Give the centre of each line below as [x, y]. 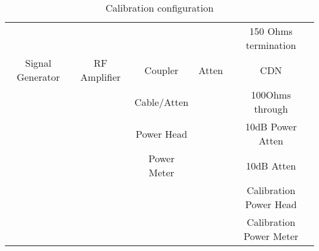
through [271, 109]
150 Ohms [271, 31]
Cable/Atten [162, 102]
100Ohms [271, 95]
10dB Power [271, 126]
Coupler [161, 70]
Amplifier [101, 77]
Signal [38, 63]
